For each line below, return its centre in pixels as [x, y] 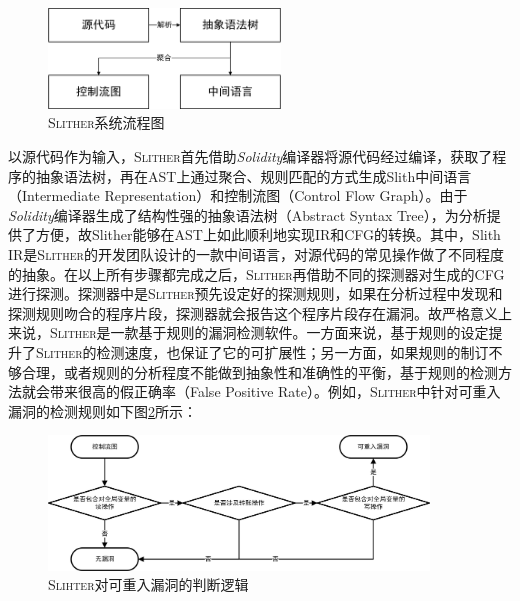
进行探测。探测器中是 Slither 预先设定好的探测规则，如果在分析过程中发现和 [255, 293]
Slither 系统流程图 [106, 122]
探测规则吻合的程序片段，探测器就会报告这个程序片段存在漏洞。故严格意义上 [260, 312]
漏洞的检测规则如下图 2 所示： [102, 410]
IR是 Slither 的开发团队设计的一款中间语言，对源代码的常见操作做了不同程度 [256, 254]
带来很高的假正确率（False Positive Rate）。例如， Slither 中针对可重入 [275, 391]
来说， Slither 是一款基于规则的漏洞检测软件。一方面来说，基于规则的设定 [248, 332]
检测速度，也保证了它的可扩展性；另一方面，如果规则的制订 [292, 352]
